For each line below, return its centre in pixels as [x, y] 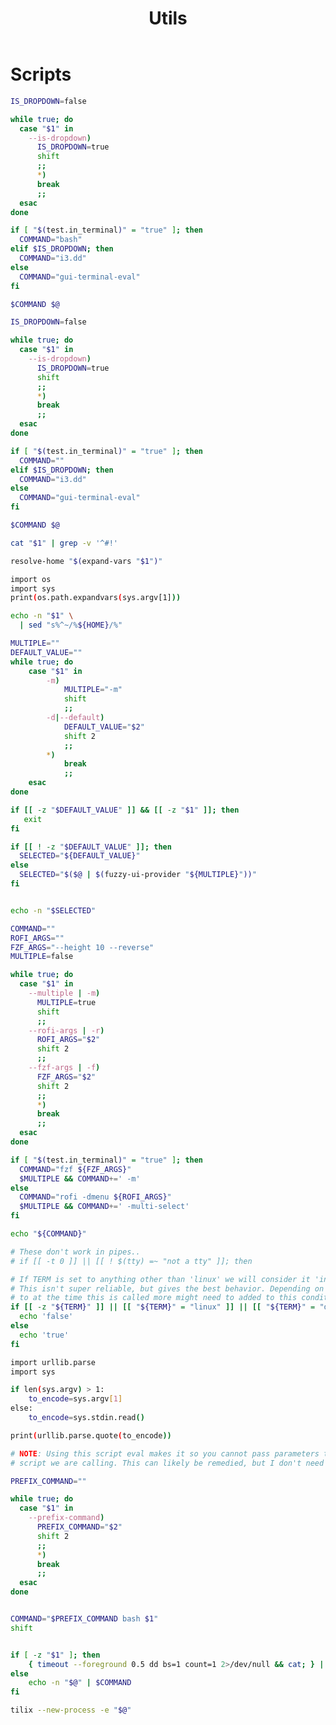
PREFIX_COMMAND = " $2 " [79, 1527]
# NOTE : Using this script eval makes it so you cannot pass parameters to [171, 1453]
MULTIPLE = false [42, 957]
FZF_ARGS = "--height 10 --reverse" [82, 947]
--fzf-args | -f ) [64, 1068]
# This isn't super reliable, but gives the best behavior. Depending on [167, 1288]
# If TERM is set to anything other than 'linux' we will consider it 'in [169, 1279]
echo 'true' [44, 1335]
